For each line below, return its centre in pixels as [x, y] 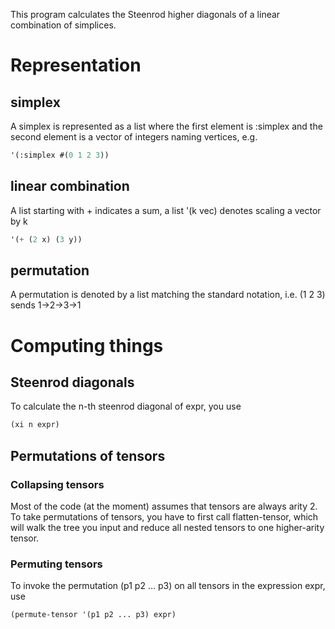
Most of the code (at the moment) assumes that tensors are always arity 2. [164, 506]
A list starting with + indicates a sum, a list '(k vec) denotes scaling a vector [166, 210]
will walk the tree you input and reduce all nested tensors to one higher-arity [167, 527]
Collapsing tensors [57, 484]
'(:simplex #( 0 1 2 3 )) [60, 155]
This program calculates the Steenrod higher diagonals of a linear [145, 14]
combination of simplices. [63, 25]
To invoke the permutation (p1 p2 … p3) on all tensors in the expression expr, [168, 586]
